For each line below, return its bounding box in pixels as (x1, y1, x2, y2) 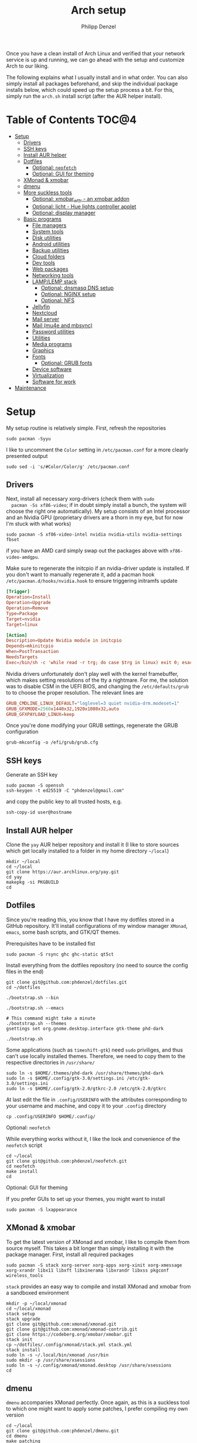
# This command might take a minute (6, 1015, 96, 1021)
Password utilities (32, 328, 75, 335)
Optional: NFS (40, 297, 75, 304)
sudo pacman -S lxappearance (6, 1206, 77, 1213)
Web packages (32, 266, 69, 273)
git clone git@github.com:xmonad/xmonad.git (6, 1321, 117, 1327)
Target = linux (6, 622, 38, 628)
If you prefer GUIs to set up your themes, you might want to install (6, 1195, 165, 1202)
